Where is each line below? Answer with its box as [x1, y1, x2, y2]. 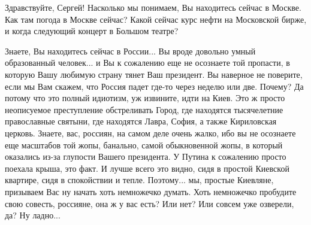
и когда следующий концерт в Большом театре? [5, 25, 179, 37]
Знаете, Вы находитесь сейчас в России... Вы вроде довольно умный [5, 44, 256, 57]
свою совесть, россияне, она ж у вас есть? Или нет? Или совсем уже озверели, [5, 197, 294, 209]
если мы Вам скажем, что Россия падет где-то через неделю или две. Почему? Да [5, 80, 304, 92]
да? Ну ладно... [5, 209, 61, 221]
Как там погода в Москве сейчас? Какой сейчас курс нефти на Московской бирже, [5, 13, 307, 25]
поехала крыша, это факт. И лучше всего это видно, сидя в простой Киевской [5, 162, 289, 174]
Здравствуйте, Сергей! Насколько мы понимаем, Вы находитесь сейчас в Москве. [5, 1, 301, 13]
